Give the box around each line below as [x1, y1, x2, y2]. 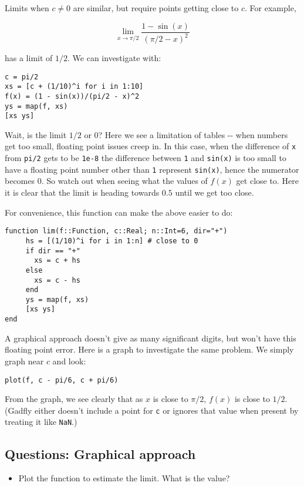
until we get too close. [175, 186, 254, 199]
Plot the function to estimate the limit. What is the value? [18, 472, 230, 484]
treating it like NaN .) [5, 415, 77, 428]
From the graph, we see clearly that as [5, 393, 143, 405]
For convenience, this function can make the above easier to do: [5, 206, 233, 218]
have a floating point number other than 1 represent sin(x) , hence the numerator [5, 163, 299, 175]
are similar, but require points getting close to [73, 2, 239, 14]
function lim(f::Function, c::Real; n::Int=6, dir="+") [5, 227, 228, 236]
